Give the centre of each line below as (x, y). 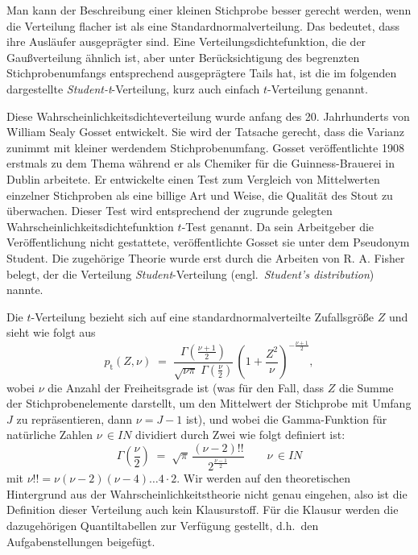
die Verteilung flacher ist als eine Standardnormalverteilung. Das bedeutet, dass (203, 25)
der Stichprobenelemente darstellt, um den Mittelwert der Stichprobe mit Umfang (209, 403)
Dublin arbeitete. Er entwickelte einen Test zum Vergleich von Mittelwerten (193, 178)
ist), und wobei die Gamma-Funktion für (286, 418)
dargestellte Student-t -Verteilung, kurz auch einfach (133, 88)
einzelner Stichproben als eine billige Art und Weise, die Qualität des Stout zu (200, 195)
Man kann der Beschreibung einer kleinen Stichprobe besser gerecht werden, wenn (209, 10)
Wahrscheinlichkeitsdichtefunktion (90, 226)
